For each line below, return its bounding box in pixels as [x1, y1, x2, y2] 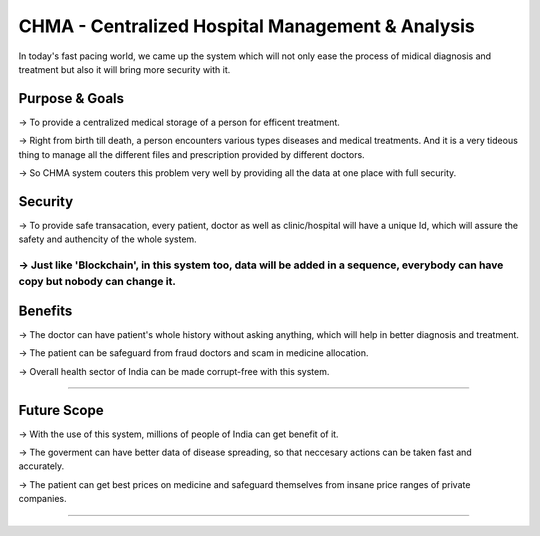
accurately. [18, 460, 65, 472]
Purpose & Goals [18, 90, 125, 107]
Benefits [18, 302, 73, 319]
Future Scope [18, 401, 104, 419]
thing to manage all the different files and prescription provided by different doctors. [18, 148, 365, 160]
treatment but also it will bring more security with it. [18, 63, 231, 75]
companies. [18, 493, 67, 505]
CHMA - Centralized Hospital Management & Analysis [18, 15, 475, 37]
